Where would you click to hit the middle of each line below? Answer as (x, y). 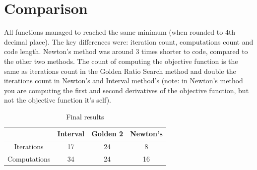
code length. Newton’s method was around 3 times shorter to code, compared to (126, 51)
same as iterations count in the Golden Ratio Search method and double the (120, 71)
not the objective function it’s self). (58, 100)
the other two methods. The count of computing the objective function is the (121, 61)
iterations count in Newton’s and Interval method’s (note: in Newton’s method (124, 81)
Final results (85, 116)
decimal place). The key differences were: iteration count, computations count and (129, 41)
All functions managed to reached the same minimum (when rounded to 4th (120, 32)
